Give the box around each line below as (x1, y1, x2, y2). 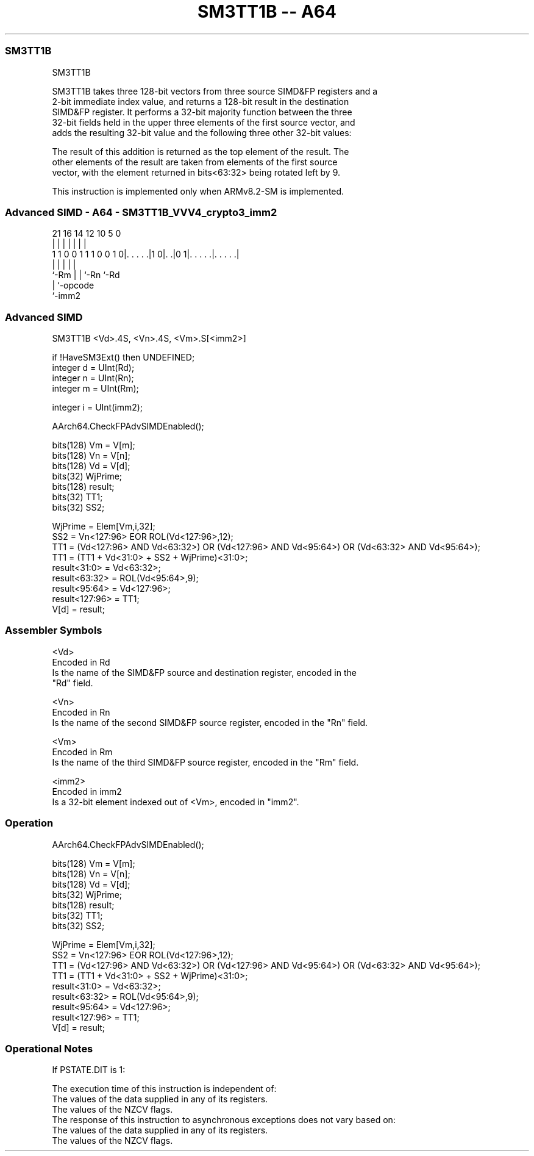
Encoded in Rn (52, 706, 110, 717)
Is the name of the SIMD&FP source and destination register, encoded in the (52, 667, 357, 678)
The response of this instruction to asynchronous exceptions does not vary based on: (52, 1115, 396, 1125)
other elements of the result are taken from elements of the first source (52, 156, 338, 167)
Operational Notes (5, 1042, 93, 1055)
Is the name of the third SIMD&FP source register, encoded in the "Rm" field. (52, 756, 359, 767)
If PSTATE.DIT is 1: (52, 1064, 126, 1075)
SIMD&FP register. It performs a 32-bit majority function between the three (52, 106, 352, 117)
